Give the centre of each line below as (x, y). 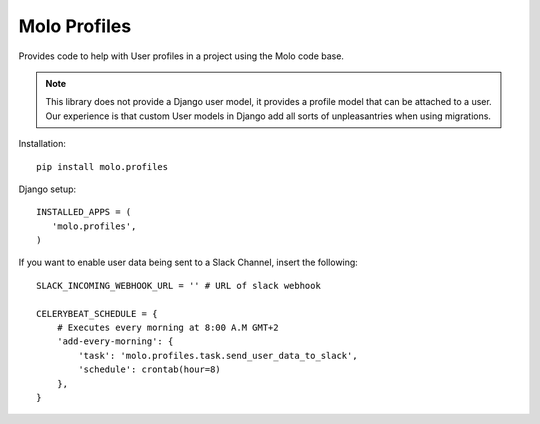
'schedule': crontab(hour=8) (150, 369)
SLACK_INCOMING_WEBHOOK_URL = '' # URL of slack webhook (179, 285)
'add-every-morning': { (115, 341)
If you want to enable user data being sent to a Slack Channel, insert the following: (188, 262)
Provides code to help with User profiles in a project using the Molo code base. (181, 56)
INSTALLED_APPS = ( (84, 212)
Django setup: (47, 189)
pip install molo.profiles (102, 166)
